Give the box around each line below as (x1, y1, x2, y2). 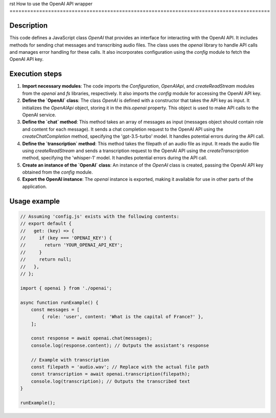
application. (22, 183, 47, 190)
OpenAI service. (22, 112, 56, 118)
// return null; (20, 257, 72, 262)
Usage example (9, 197, 60, 205)
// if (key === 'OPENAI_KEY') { (20, 235, 112, 241)
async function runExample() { (20, 300, 99, 305)
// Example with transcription (31, 357, 109, 363)
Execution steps (9, 70, 62, 78)
